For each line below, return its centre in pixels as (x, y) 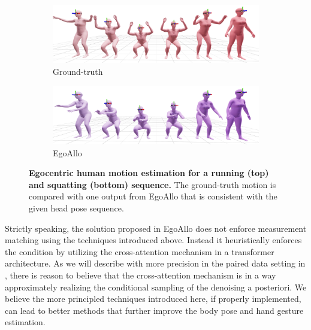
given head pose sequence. (76, 208)
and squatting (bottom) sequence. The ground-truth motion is (153, 184)
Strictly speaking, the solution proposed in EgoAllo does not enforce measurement (156, 228)
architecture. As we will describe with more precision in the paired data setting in (155, 263)
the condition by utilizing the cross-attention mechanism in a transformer (140, 251)
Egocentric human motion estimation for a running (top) (149, 173)
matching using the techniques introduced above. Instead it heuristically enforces (153, 240)
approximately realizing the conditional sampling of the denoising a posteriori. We (156, 287)
